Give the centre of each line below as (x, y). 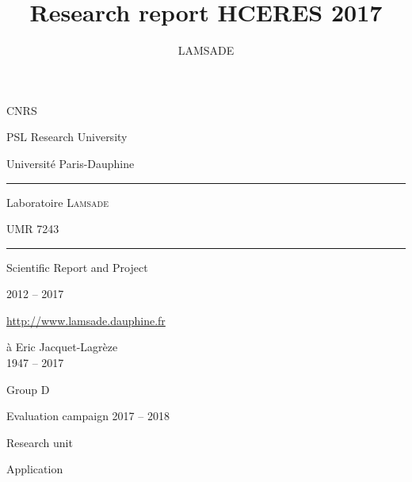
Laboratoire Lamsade (58, 202)
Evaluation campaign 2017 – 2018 (88, 416)
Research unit (40, 442)
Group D (28, 389)
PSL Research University (67, 137)
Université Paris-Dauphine (71, 163)
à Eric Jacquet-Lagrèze (62, 347)
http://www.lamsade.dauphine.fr (86, 320)
